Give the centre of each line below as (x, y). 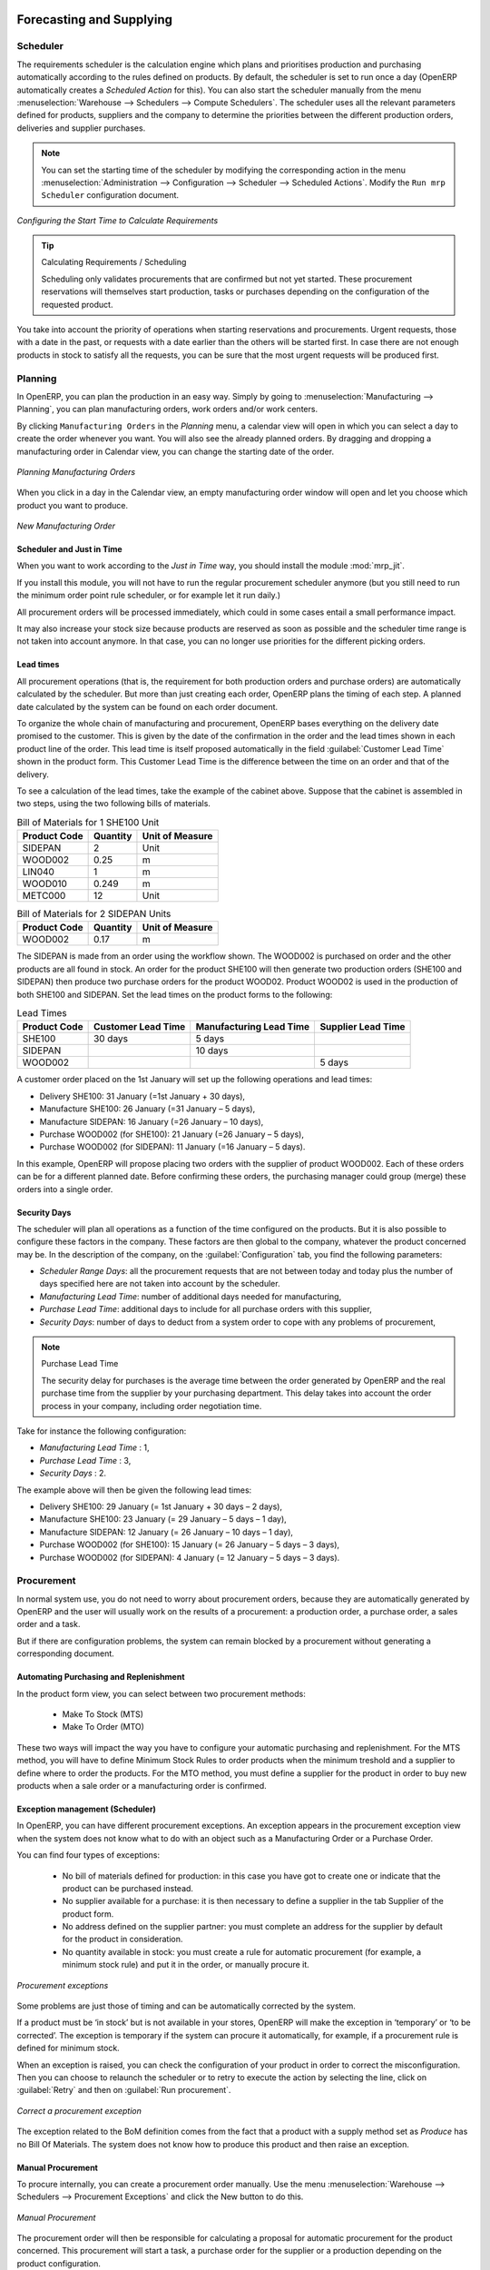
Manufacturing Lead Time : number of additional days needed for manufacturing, (191, 1296)
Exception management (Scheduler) (86, 1809)
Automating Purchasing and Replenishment (101, 1677)
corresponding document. (66, 1653)
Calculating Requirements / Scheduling (114, 262)
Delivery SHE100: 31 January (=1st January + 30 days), (142, 1096)
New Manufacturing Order (66, 526)
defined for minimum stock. (68, 2048)
